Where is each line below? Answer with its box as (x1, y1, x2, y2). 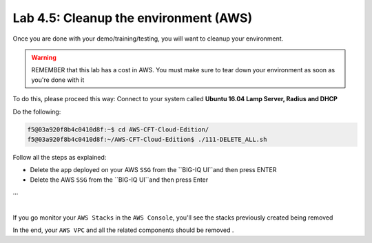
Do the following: (12, 107, 61, 116)
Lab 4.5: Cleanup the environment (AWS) (12, 10, 253, 25)
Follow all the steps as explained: (12, 153, 107, 161)
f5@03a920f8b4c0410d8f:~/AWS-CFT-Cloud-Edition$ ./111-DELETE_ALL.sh (27, 135, 267, 143)
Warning (31, 53, 56, 61)
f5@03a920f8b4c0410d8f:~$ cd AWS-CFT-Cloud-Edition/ (27, 126, 209, 134)
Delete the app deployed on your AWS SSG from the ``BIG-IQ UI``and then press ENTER (30, 166, 277, 174)
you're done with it (31, 76, 85, 84)
